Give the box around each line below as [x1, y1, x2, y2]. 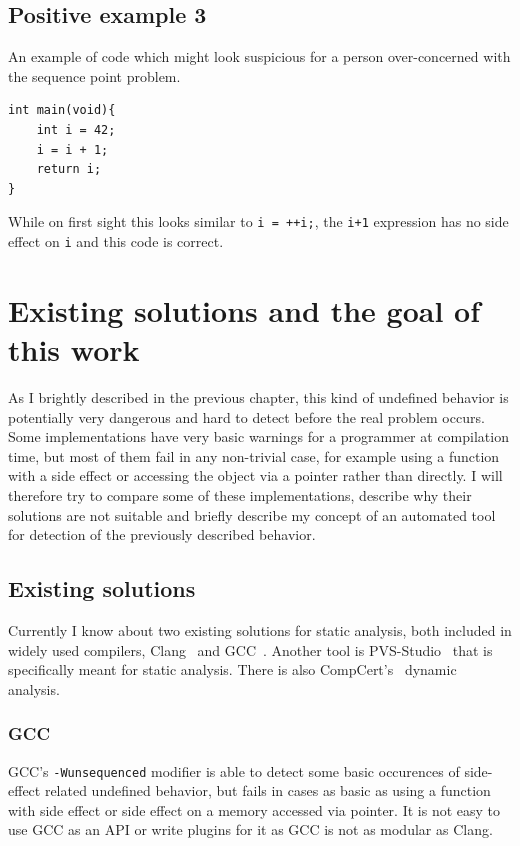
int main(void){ [8, 103, 116, 118]
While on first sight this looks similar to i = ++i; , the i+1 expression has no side [8, 211, 509, 232]
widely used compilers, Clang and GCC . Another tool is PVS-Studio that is [8, 639, 493, 660]
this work [8, 329, 140, 370]
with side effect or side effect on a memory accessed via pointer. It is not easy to [8, 799, 501, 820]
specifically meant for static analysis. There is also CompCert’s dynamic [8, 659, 457, 680]
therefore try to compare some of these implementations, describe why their [8, 484, 472, 505]
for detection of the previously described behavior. [8, 524, 316, 545]
